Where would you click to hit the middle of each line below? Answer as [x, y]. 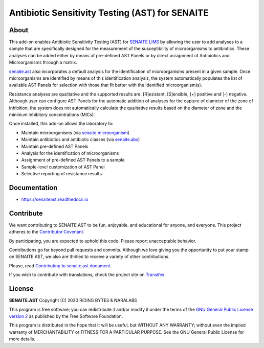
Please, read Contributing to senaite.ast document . [60, 266]
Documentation [33, 188]
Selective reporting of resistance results [62, 174]
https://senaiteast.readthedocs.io [55, 199]
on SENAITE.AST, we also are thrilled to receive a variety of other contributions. [89, 256]
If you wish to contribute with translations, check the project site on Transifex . [87, 275]
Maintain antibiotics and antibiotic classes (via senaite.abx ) [81, 139]
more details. [22, 339]
